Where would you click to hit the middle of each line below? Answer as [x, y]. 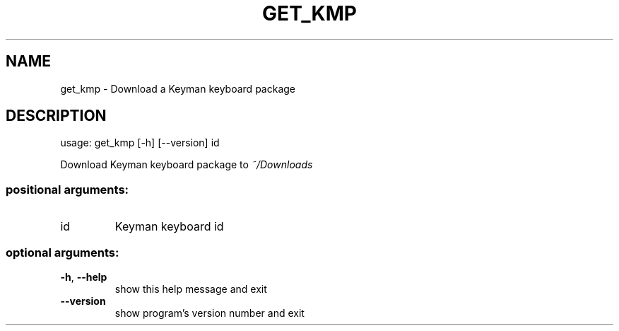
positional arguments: [67, 189]
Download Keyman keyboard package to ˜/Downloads [187, 165]
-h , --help [84, 277]
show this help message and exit [191, 289]
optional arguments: [63, 252]
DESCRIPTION [56, 116]
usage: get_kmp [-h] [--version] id [140, 143]
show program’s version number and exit [210, 313]
